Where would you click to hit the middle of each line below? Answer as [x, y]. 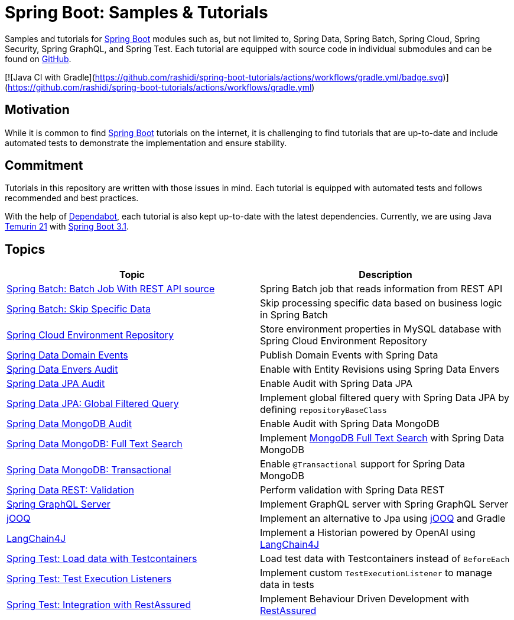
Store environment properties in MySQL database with [381, 329]
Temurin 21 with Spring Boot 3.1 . [67, 227]
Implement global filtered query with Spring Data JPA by [385, 398]
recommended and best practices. [72, 198]
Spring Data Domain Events [67, 355]
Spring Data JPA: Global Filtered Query [93, 404]
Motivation [37, 110]
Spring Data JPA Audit [56, 384]
